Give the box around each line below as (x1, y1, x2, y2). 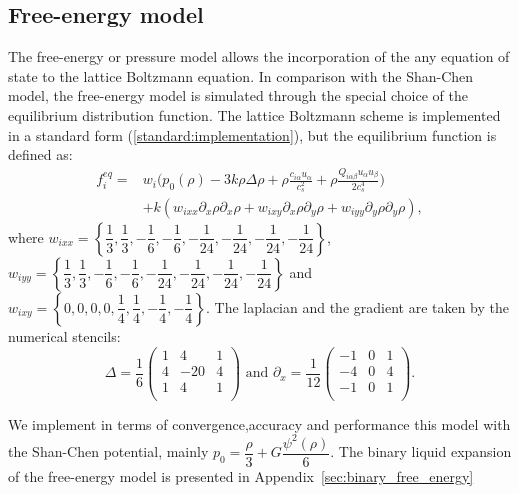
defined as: (8, 144, 73, 165)
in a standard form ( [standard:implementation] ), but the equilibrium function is (8, 124, 497, 145)
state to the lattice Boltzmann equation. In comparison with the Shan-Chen (8, 65, 474, 86)
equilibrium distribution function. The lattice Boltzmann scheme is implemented (8, 104, 501, 125)
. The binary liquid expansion (330, 441, 512, 462)
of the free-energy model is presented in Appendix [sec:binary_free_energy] (8, 465, 474, 486)
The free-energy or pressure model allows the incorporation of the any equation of (8, 46, 510, 67)
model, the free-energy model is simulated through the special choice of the (8, 85, 468, 106)
